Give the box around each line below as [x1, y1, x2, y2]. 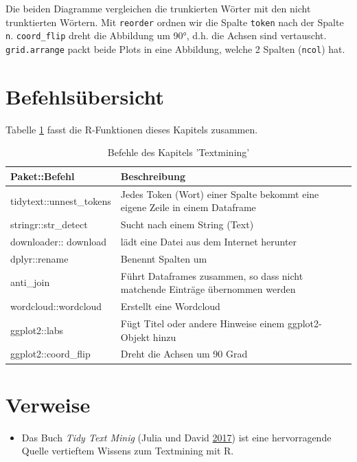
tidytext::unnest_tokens [10, 193, 111, 208]
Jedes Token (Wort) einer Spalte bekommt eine [120, 186, 319, 201]
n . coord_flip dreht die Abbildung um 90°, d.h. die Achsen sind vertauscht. [5, 28, 327, 43]
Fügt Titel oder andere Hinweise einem [120, 316, 285, 330]
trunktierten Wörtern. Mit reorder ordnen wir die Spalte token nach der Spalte [5, 14, 344, 29]
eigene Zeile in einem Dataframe [120, 200, 256, 214]
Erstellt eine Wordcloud [120, 299, 220, 313]
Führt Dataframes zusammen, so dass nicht [120, 268, 303, 283]
